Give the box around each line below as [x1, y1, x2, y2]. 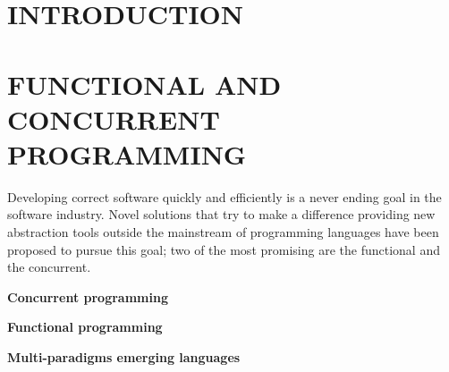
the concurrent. [7, 258, 91, 276]
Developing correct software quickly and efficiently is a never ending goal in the [7, 187, 442, 206]
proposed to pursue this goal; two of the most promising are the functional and [7, 240, 440, 258]
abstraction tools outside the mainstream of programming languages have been [7, 223, 439, 241]
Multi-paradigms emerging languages [7, 348, 241, 367]
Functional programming [7, 317, 163, 336]
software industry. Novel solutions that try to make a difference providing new [7, 205, 436, 224]
